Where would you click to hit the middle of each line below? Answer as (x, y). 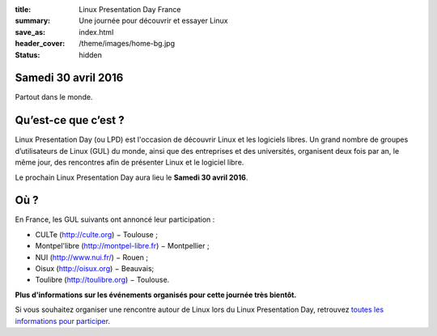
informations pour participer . (63, 321)
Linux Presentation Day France (130, 9)
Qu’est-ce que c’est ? (70, 120)
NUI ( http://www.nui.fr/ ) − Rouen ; (92, 257)
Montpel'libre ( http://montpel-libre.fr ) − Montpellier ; (122, 246)
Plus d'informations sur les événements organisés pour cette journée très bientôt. (156, 295)
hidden (91, 55)
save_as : (30, 32)
